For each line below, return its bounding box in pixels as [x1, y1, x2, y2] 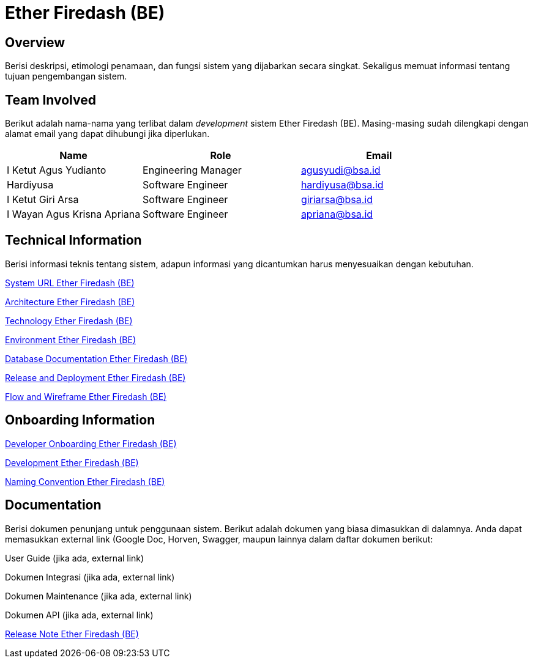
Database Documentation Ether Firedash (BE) [5, 353, 188, 364]
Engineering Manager [143, 164, 242, 177]
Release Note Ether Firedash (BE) [5, 628, 139, 639]
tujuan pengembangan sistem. [5, 71, 127, 82]
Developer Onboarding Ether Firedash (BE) [5, 438, 177, 449]
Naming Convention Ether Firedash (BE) [5, 476, 165, 487]
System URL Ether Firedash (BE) [5, 277, 135, 288]
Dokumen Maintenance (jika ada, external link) [5, 590, 192, 601]
